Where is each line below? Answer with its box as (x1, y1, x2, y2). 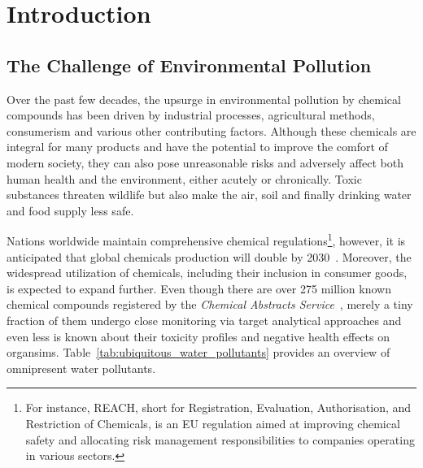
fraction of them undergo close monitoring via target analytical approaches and (7, 311, 402, 328)
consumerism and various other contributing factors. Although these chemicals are (7, 122, 416, 139)
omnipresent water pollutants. (7, 359, 156, 376)
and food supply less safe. (7, 201, 134, 219)
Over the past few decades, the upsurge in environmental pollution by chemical (7, 90, 401, 107)
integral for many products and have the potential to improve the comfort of (7, 138, 388, 155)
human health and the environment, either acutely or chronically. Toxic (7, 170, 362, 187)
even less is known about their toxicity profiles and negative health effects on (7, 327, 390, 344)
